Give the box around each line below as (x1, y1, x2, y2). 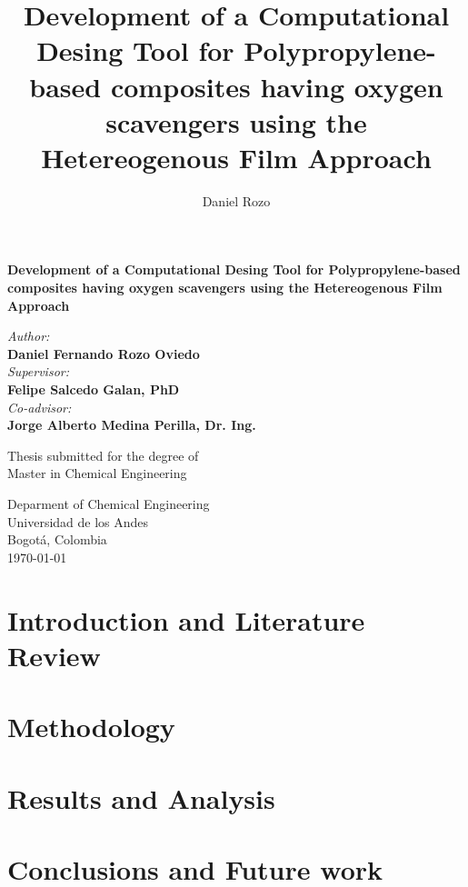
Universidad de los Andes (7, 512, 149, 531)
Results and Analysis (7, 779, 275, 816)
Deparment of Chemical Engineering (7, 494, 210, 513)
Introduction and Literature (7, 601, 365, 638)
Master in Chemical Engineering (7, 463, 187, 483)
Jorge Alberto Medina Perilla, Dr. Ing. (7, 415, 256, 434)
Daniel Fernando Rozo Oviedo (7, 344, 200, 363)
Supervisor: (7, 362, 69, 381)
